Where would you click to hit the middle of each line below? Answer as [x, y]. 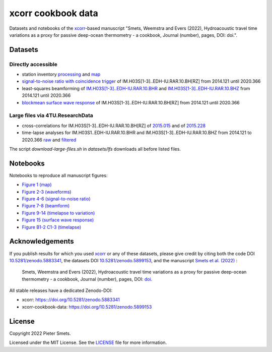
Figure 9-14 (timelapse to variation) [58, 213]
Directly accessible [33, 64]
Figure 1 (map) [37, 185]
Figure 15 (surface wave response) [58, 220]
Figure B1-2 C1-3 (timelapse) [52, 227]
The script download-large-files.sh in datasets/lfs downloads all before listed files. [95, 149]
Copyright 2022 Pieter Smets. [40, 333]
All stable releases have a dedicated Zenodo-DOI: [61, 290]
